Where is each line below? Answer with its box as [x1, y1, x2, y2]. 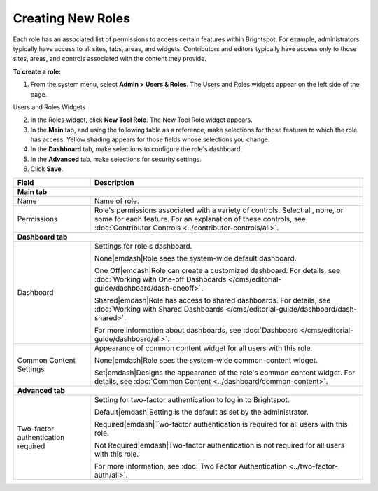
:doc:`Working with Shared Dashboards [94, 304, 224, 314]
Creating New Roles [13, 11, 131, 26]
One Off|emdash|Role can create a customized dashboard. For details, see [94, 265, 341, 275]
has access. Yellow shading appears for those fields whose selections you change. [30, 135, 270, 144]
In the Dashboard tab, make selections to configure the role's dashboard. [30, 145, 243, 153]
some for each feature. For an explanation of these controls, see [94, 214, 306, 223]
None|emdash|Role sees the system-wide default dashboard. [94, 253, 297, 263]
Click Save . [30, 165, 64, 173]
